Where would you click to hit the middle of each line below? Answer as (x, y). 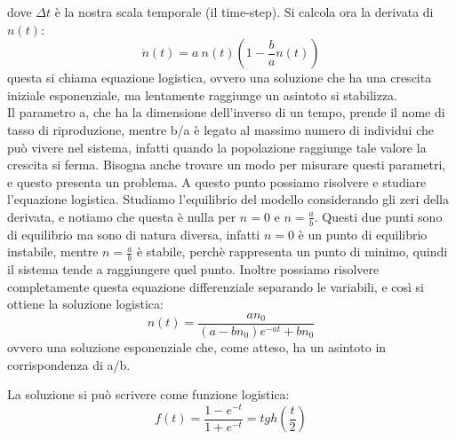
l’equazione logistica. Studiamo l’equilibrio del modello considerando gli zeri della (228, 199)
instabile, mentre (53, 251)
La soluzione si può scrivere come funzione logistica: (148, 394)
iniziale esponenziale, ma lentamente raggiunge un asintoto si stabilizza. (202, 94)
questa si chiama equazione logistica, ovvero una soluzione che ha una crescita (220, 78)
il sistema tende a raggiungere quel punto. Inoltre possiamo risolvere (193, 269)
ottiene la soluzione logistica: (85, 304)
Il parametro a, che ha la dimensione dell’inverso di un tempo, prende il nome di (226, 112)
